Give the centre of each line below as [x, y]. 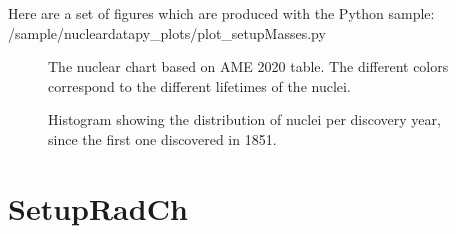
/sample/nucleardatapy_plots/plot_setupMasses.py [167, 32]
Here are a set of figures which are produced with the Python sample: [221, 13]
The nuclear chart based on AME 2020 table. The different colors [248, 66]
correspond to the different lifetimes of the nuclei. [199, 85]
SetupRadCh [98, 207]
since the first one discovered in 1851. [162, 138]
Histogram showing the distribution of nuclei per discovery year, [244, 119]
